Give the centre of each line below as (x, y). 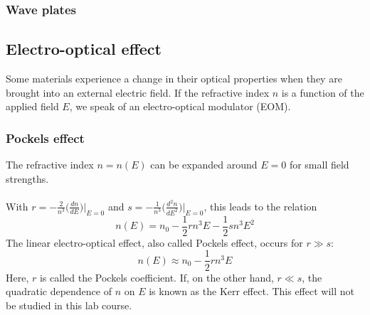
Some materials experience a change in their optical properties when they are (174, 79)
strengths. (27, 178)
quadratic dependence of (59, 291)
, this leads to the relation (260, 206)
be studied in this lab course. (69, 305)
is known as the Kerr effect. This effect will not (252, 291)
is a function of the (323, 92)
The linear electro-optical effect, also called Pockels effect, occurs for (154, 242)
